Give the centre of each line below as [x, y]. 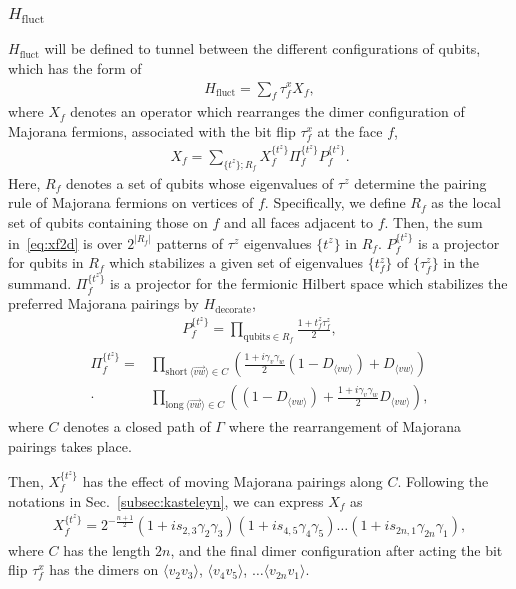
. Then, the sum [433, 221]
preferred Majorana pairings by [103, 303]
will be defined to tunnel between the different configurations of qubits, [262, 48]
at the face [350, 130]
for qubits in [46, 262]
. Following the [443, 480]
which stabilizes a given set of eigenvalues [236, 262]
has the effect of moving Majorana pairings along [232, 480]
